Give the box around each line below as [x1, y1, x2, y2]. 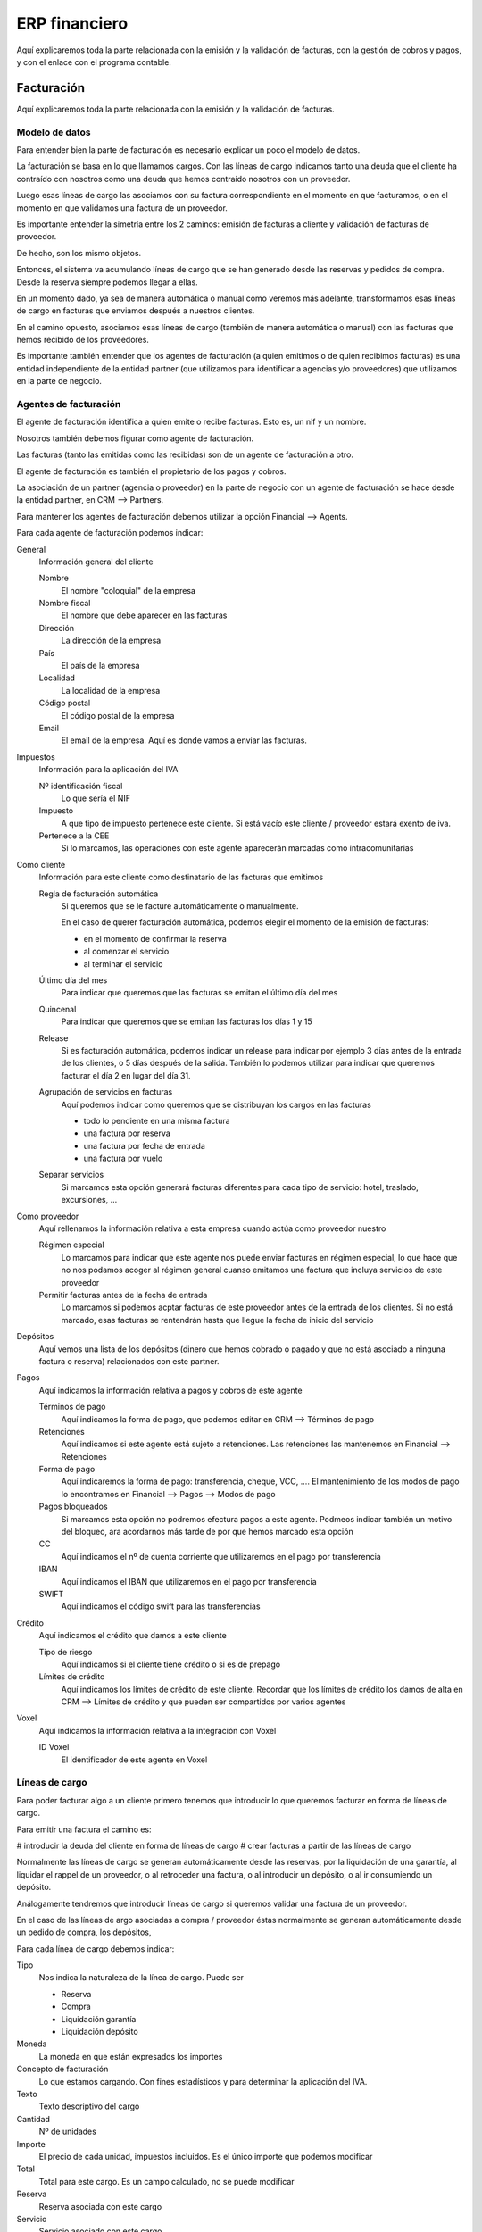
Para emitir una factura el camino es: [16, 1824, 152, 1835]
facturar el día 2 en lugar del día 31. [61, 1070, 191, 1080]
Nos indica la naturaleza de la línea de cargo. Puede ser [38, 1972, 245, 1983]
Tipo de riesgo [38, 1646, 93, 1657]
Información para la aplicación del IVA [38, 764, 179, 775]
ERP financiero [16, 13, 129, 33]
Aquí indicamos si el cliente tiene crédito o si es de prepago [61, 1659, 281, 1670]
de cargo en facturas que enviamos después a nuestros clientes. [16, 305, 255, 316]
